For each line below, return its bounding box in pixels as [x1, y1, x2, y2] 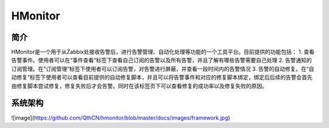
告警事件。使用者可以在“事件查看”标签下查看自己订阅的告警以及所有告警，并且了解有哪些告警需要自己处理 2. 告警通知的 [11, 56, 312, 64]
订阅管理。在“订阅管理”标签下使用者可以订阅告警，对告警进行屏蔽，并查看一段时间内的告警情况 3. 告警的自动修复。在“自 [11, 65, 314, 72]
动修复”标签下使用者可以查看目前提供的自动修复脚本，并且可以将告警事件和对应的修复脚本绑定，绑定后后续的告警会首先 [11, 73, 313, 81]
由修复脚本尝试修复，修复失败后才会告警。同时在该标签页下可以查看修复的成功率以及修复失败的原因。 [11, 82, 267, 89]
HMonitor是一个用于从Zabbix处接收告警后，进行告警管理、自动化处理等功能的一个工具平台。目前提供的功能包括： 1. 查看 [11, 49, 315, 56]
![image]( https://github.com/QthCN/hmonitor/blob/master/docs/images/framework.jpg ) [11, 114, 231, 121]
